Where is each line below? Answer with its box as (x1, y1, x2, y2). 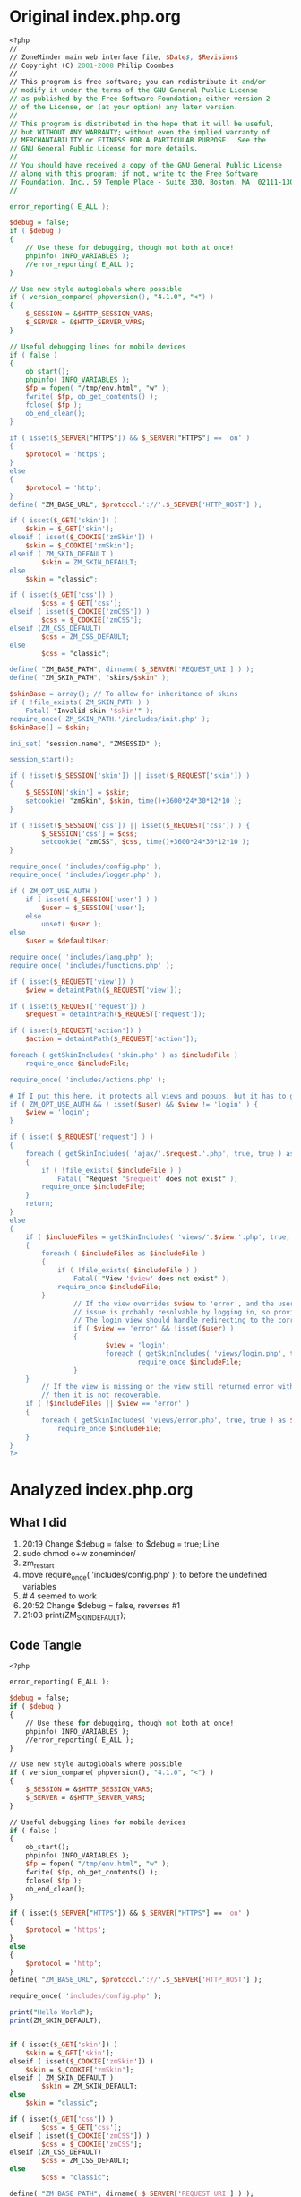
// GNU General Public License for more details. (9, 144, 199, 153)
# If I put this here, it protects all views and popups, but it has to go (9, 1091, 298, 1100)
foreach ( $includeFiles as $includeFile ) (41, 1249, 206, 1258)
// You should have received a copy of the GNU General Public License (9, 161, 282, 170)
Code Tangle (9, 1638, 82, 1653)
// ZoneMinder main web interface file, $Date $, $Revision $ (9, 52, 239, 62)
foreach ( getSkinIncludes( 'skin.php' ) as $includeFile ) (9, 1051, 239, 1060)
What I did (9, 1514, 67, 1529)
